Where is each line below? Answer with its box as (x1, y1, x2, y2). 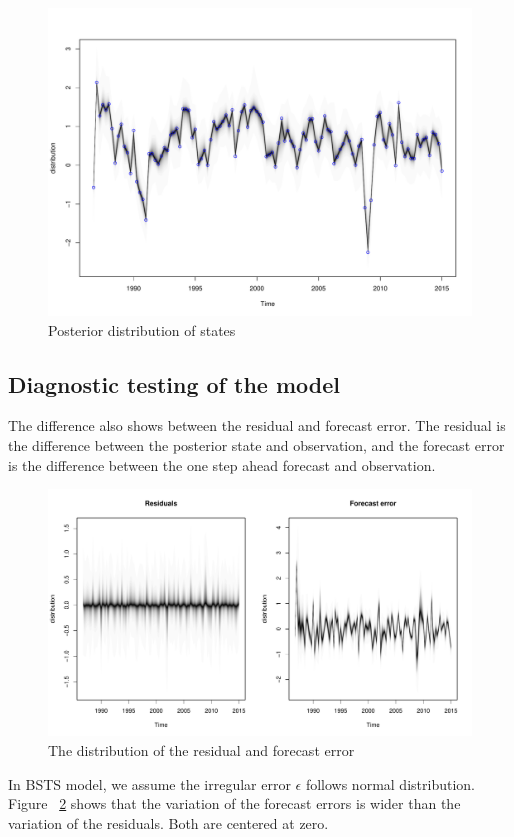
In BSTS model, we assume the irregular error (8, 773, 291, 794)
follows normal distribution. (305, 773, 475, 794)
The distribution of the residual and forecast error (48, 740, 355, 761)
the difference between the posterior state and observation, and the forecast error (8, 435, 505, 456)
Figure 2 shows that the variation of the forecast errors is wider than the (8, 793, 461, 814)
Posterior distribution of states (48, 319, 236, 340)
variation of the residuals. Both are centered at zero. (8, 812, 329, 833)
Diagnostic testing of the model (8, 368, 340, 399)
